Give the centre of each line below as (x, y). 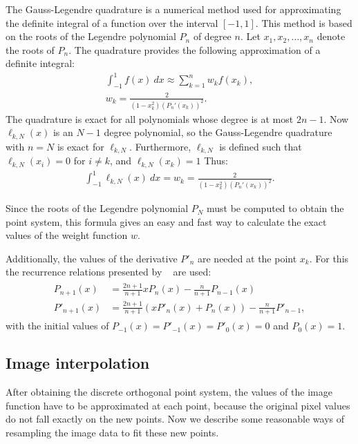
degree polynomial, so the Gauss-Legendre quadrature (218, 132)
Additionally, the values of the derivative (92, 258)
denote (331, 36)
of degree (212, 36)
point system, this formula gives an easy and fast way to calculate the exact (166, 221)
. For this (329, 258)
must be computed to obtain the (275, 208)
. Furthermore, (160, 146)
